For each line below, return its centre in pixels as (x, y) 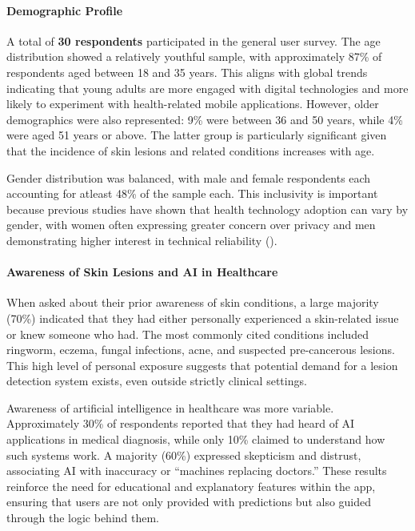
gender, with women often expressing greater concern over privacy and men (191, 225)
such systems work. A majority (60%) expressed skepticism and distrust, (184, 455)
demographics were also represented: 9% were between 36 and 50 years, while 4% (205, 119)
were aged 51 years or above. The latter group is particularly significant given (197, 135)
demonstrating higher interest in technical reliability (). (142, 240)
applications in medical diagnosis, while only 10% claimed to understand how (196, 439)
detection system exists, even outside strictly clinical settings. (157, 381)
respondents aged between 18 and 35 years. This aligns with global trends (187, 72)
